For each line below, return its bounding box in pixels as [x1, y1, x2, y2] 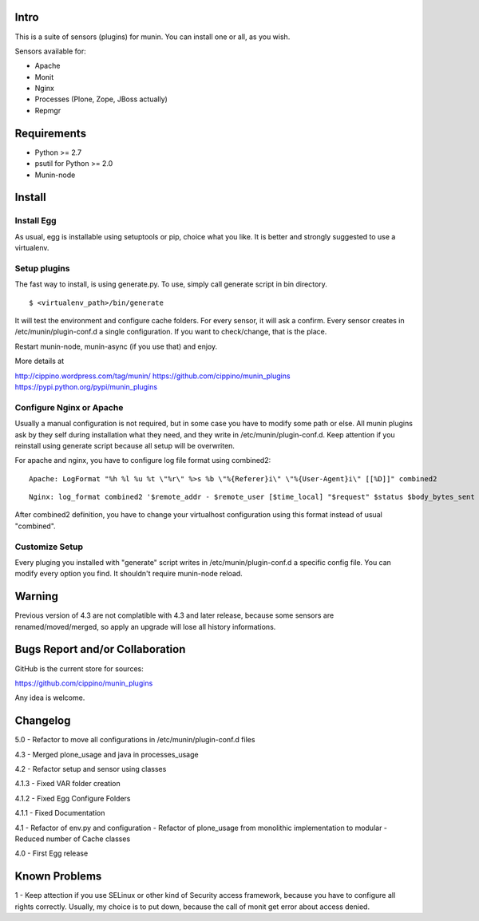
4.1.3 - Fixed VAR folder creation [14, 779, 121, 789]
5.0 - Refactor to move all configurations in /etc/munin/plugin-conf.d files [14, 735, 255, 745]
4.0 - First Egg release [14, 848, 89, 858]
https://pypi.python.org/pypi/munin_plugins [14, 381, 158, 391]
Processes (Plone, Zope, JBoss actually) [34, 94, 168, 104]
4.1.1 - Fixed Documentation [14, 808, 105, 818]
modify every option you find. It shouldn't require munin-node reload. [14, 569, 243, 579]
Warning [14, 590, 59, 603]
